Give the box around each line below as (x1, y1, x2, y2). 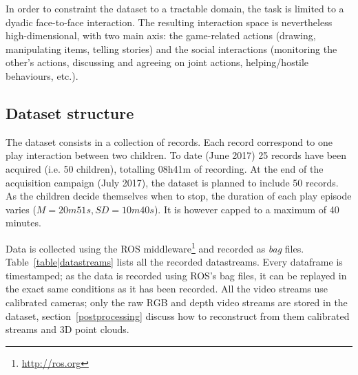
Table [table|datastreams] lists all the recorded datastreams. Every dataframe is (6, 255, 343, 269)
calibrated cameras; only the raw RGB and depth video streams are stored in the (6, 294, 348, 309)
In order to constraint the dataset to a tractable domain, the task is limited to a (6, 1, 344, 15)
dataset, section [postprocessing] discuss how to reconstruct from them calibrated (6, 308, 350, 323)
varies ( (6, 202, 36, 216)
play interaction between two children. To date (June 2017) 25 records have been (6, 148, 347, 162)
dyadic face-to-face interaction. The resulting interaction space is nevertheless (6, 14, 333, 29)
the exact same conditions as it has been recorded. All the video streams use (6, 281, 328, 296)
